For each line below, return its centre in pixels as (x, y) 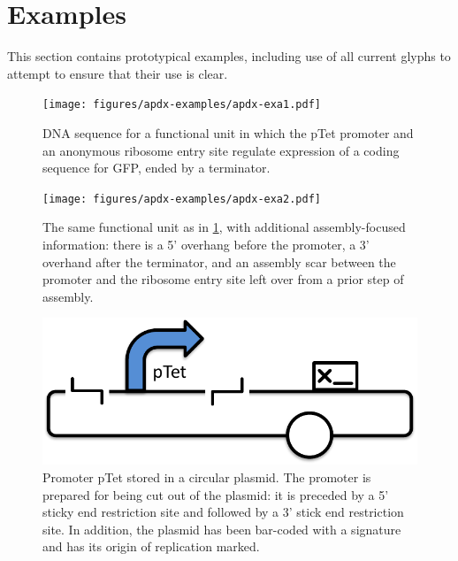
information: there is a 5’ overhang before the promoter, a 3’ (206, 244)
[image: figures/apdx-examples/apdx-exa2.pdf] (182, 199)
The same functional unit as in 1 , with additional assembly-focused (224, 227)
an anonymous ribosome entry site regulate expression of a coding (221, 150)
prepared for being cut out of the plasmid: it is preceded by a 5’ (216, 494)
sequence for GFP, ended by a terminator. (156, 168)
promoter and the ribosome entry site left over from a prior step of (223, 279)
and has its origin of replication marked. (151, 546)
